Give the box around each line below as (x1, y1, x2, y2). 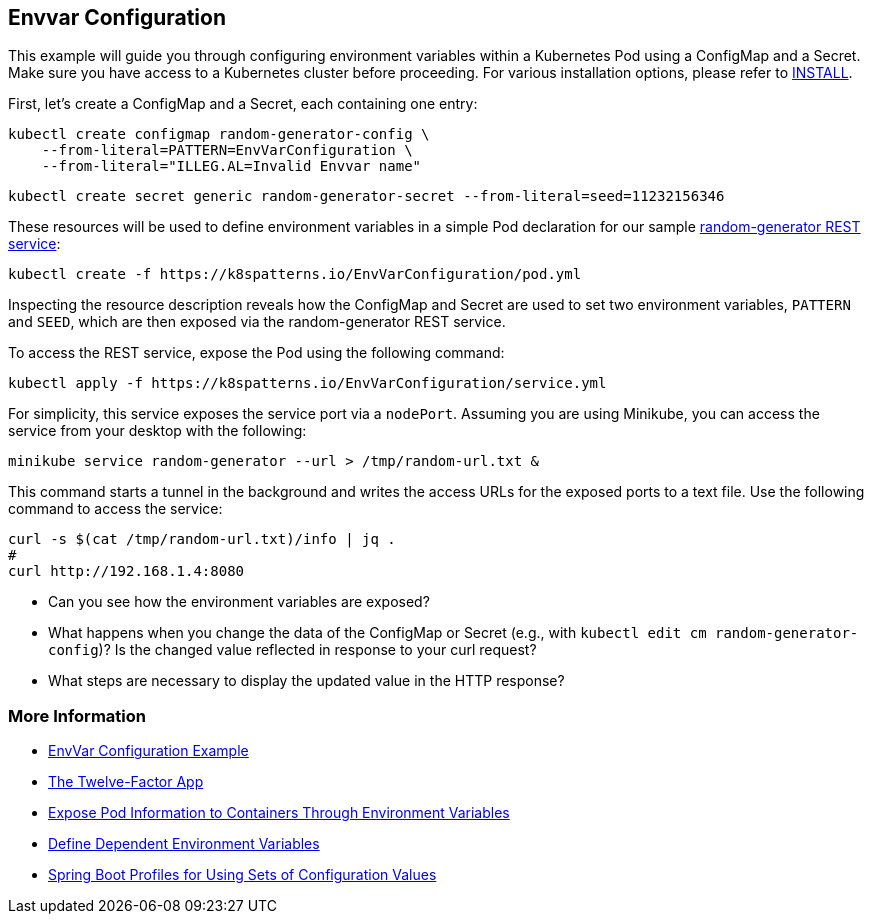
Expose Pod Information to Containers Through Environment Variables (48, 804, 510, 822)
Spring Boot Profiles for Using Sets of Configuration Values (48, 866, 437, 884)
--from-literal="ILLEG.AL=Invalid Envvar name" (41, 158, 422, 175)
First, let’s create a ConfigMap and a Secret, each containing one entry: (8, 95, 478, 113)
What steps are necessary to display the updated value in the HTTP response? (48, 672, 565, 690)
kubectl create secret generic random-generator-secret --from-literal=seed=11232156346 (8, 188, 725, 205)
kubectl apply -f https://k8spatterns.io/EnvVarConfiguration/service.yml (8, 375, 607, 392)
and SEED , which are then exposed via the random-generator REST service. (8, 313, 506, 331)
